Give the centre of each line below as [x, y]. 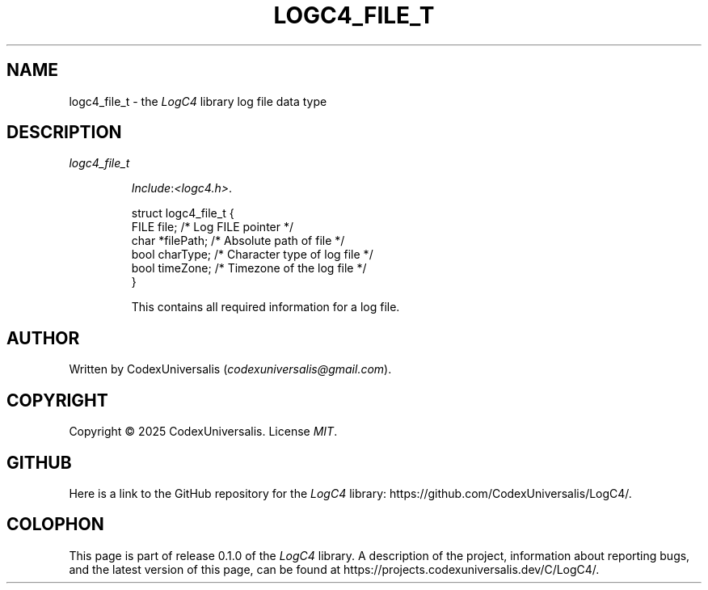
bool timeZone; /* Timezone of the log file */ [249, 268]
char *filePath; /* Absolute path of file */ [238, 241]
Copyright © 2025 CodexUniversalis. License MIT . [203, 432]
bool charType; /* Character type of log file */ [252, 255]
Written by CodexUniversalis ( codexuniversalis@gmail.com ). [230, 369]
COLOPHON [55, 525]
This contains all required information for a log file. [265, 307]
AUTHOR [43, 338]
